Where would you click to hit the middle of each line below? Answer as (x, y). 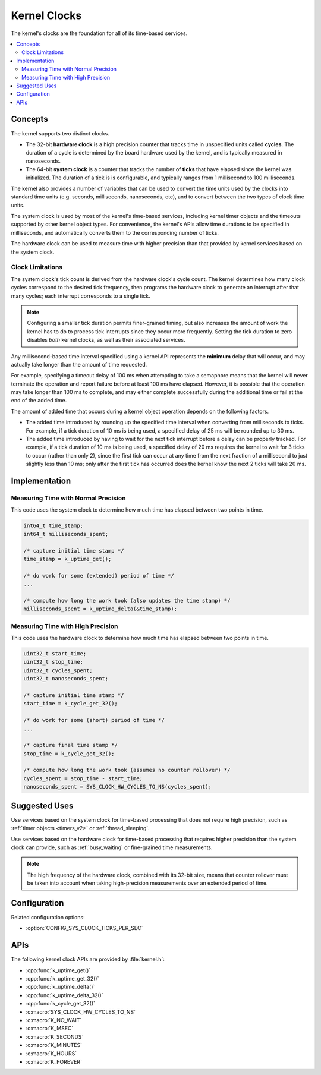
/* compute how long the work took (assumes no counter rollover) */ (127, 770)
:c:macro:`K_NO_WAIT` (54, 1020)
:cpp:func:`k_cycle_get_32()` (60, 1004)
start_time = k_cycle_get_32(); (71, 704)
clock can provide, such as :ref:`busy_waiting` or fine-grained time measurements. (112, 847)
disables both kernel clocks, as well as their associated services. (106, 340)
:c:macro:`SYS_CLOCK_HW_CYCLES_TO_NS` (81, 1012)
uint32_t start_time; (55, 653)
